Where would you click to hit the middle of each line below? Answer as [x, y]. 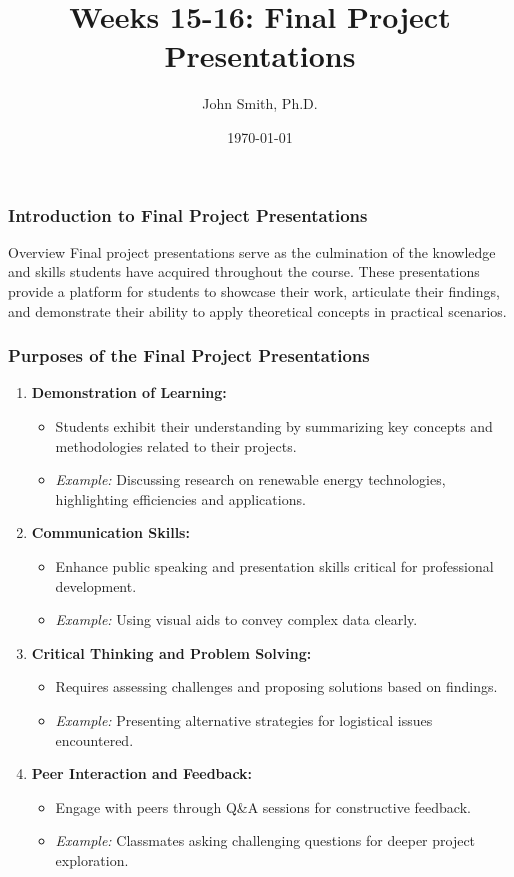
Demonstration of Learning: [129, 392]
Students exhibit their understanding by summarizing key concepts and [274, 425]
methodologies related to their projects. [176, 445]
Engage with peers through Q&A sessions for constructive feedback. [263, 806]
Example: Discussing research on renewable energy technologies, [250, 479]
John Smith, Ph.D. [260, 103]
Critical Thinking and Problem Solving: [171, 652]
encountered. [94, 739]
